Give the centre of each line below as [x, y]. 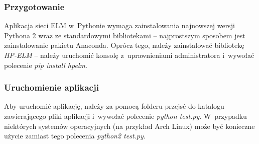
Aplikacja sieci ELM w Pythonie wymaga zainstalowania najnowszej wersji [119, 25]
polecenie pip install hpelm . [46, 65]
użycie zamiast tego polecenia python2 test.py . [75, 136]
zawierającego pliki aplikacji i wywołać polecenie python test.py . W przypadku [125, 116]
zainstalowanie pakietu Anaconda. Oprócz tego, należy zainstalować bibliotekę [124, 45]
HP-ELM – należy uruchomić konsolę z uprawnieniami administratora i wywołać [129, 55]
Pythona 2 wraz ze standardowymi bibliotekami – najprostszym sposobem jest [125, 35]
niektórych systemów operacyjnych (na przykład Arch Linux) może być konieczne [129, 126]
